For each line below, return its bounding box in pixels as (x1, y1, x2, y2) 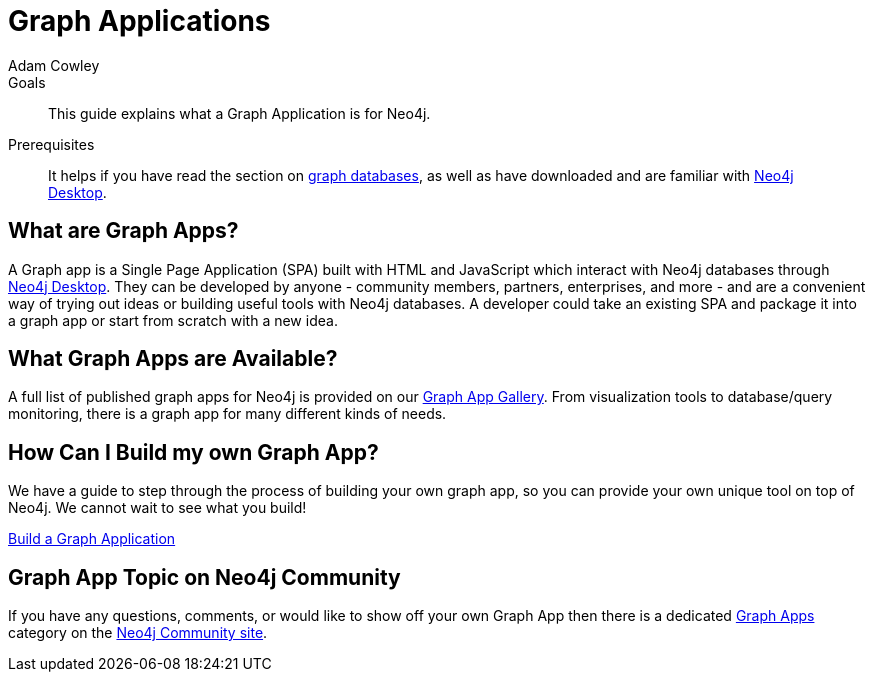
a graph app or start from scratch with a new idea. (8, 311, 338, 329)
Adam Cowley (8, 56, 100, 74)
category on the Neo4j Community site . (8, 624, 268, 642)
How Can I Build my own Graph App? (8, 439, 379, 465)
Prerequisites (8, 135, 95, 153)
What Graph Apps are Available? (8, 346, 338, 372)
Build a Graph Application (8, 530, 176, 548)
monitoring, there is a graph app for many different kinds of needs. (8, 405, 447, 423)
